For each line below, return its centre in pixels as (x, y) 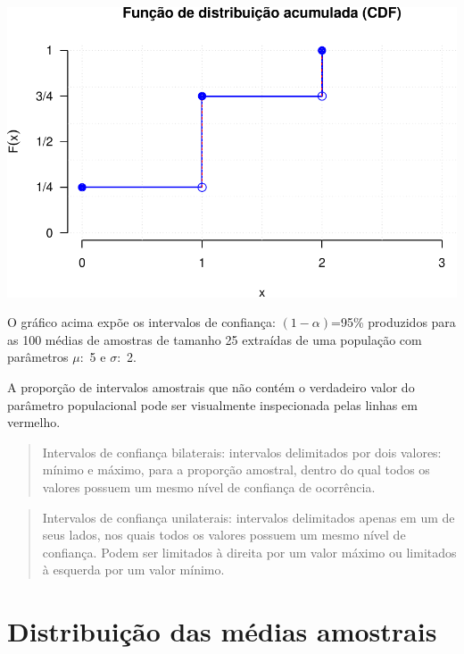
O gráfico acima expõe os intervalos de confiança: (141, 322)
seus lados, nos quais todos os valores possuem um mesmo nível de (224, 535)
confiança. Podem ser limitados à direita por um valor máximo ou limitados (249, 552)
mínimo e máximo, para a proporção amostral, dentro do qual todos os (236, 470)
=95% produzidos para (394, 322)
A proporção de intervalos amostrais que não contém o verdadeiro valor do (211, 386)
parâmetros (38, 357)
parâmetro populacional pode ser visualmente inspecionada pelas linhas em (212, 404)
